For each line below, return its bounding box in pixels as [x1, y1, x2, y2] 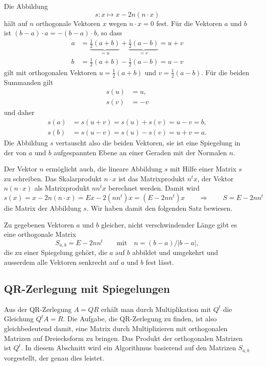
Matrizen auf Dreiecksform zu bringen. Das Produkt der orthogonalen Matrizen [4, 333, 243, 343]
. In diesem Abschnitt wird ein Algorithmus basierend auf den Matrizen [21, 342, 236, 353]
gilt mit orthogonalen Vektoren [4, 67, 97, 77]
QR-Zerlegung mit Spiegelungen [4, 281, 170, 296]
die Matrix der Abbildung [4, 203, 81, 213]
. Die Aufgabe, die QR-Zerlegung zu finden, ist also [63, 313, 217, 324]
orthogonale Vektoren [36, 18, 100, 28]
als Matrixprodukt [34, 183, 90, 193]
